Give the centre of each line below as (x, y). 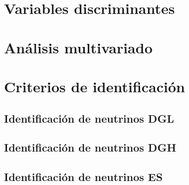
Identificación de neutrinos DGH (90, 147)
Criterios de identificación (94, 86)
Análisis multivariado (78, 47)
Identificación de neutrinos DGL (89, 118)
